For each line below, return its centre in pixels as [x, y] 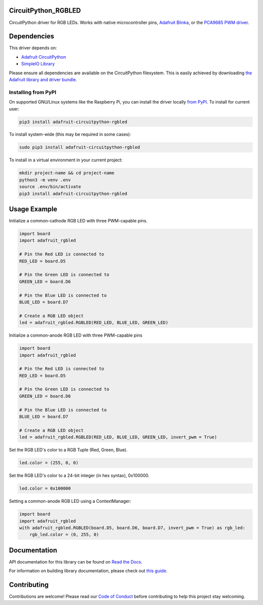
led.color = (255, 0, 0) [49, 463]
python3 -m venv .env [45, 180]
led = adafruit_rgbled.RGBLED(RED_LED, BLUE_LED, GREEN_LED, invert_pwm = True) [118, 437]
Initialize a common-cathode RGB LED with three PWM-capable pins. [78, 221]
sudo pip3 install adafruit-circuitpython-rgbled [80, 147]
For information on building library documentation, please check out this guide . [88, 571]
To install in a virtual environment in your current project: [66, 160]
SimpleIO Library [38, 64]
